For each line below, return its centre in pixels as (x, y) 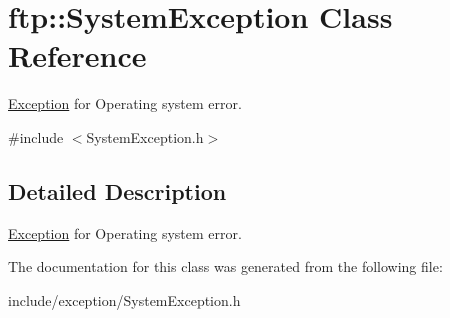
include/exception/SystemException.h (124, 299)
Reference (77, 55)
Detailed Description (117, 190)
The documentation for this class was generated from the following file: (225, 266)
